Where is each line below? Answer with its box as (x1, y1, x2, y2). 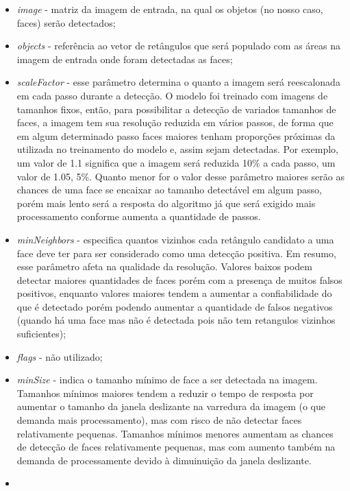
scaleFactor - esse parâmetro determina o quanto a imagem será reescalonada (16, 75, 340, 89)
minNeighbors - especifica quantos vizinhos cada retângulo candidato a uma (16, 232, 334, 246)
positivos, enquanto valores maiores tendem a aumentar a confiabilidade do (16, 286, 332, 300)
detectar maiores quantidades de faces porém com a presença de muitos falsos (16, 272, 342, 287)
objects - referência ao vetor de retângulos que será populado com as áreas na (16, 38, 341, 53)
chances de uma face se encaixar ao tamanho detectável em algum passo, (16, 182, 322, 197)
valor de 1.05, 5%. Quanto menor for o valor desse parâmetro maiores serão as (16, 169, 345, 183)
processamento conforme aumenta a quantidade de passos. (16, 209, 261, 224)
